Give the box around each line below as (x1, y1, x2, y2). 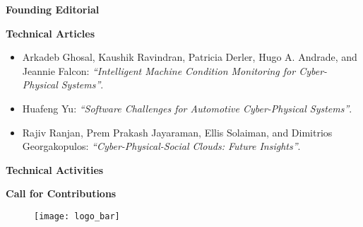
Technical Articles (6, 25, 95, 40)
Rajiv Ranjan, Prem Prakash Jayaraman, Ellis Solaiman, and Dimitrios (22, 124, 333, 139)
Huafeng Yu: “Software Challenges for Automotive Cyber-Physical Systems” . (22, 100, 352, 115)
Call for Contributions (6, 186, 117, 201)
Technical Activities (6, 162, 104, 177)
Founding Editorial (6, 2, 100, 16)
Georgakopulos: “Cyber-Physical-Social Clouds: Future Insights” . (22, 139, 301, 153)
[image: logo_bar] (34, 211, 120, 221)
